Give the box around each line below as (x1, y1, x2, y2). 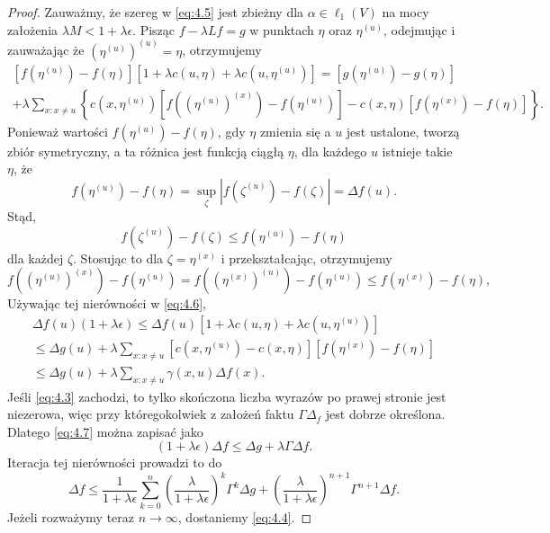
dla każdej (7, 248, 64, 267)
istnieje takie (382, 141, 453, 160)
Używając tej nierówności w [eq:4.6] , (7, 294, 207, 313)
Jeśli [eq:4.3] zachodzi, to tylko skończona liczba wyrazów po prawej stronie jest (7, 386, 446, 405)
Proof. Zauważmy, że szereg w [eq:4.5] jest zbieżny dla (7, 3, 304, 21)
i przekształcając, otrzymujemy (221, 248, 392, 267)
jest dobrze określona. (325, 404, 446, 423)
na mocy (382, 3, 429, 21)
